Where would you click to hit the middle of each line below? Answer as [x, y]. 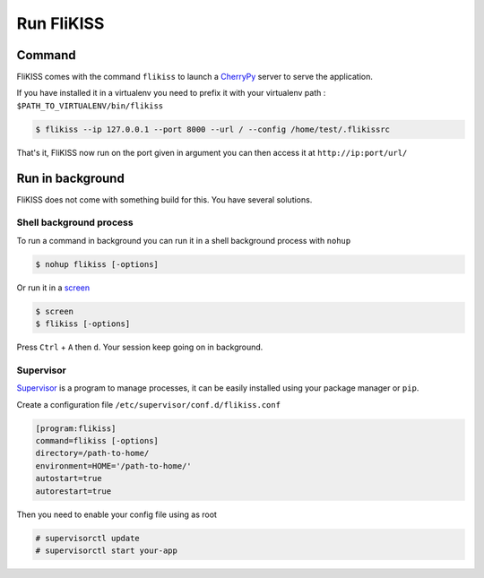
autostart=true [69, 479]
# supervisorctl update [88, 538]
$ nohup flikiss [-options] [97, 264]
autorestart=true [73, 491]
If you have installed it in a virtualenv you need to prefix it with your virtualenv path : [171, 93]
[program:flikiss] [76, 428]
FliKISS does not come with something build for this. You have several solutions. [164, 199]
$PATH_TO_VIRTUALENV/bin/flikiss [90, 106]
